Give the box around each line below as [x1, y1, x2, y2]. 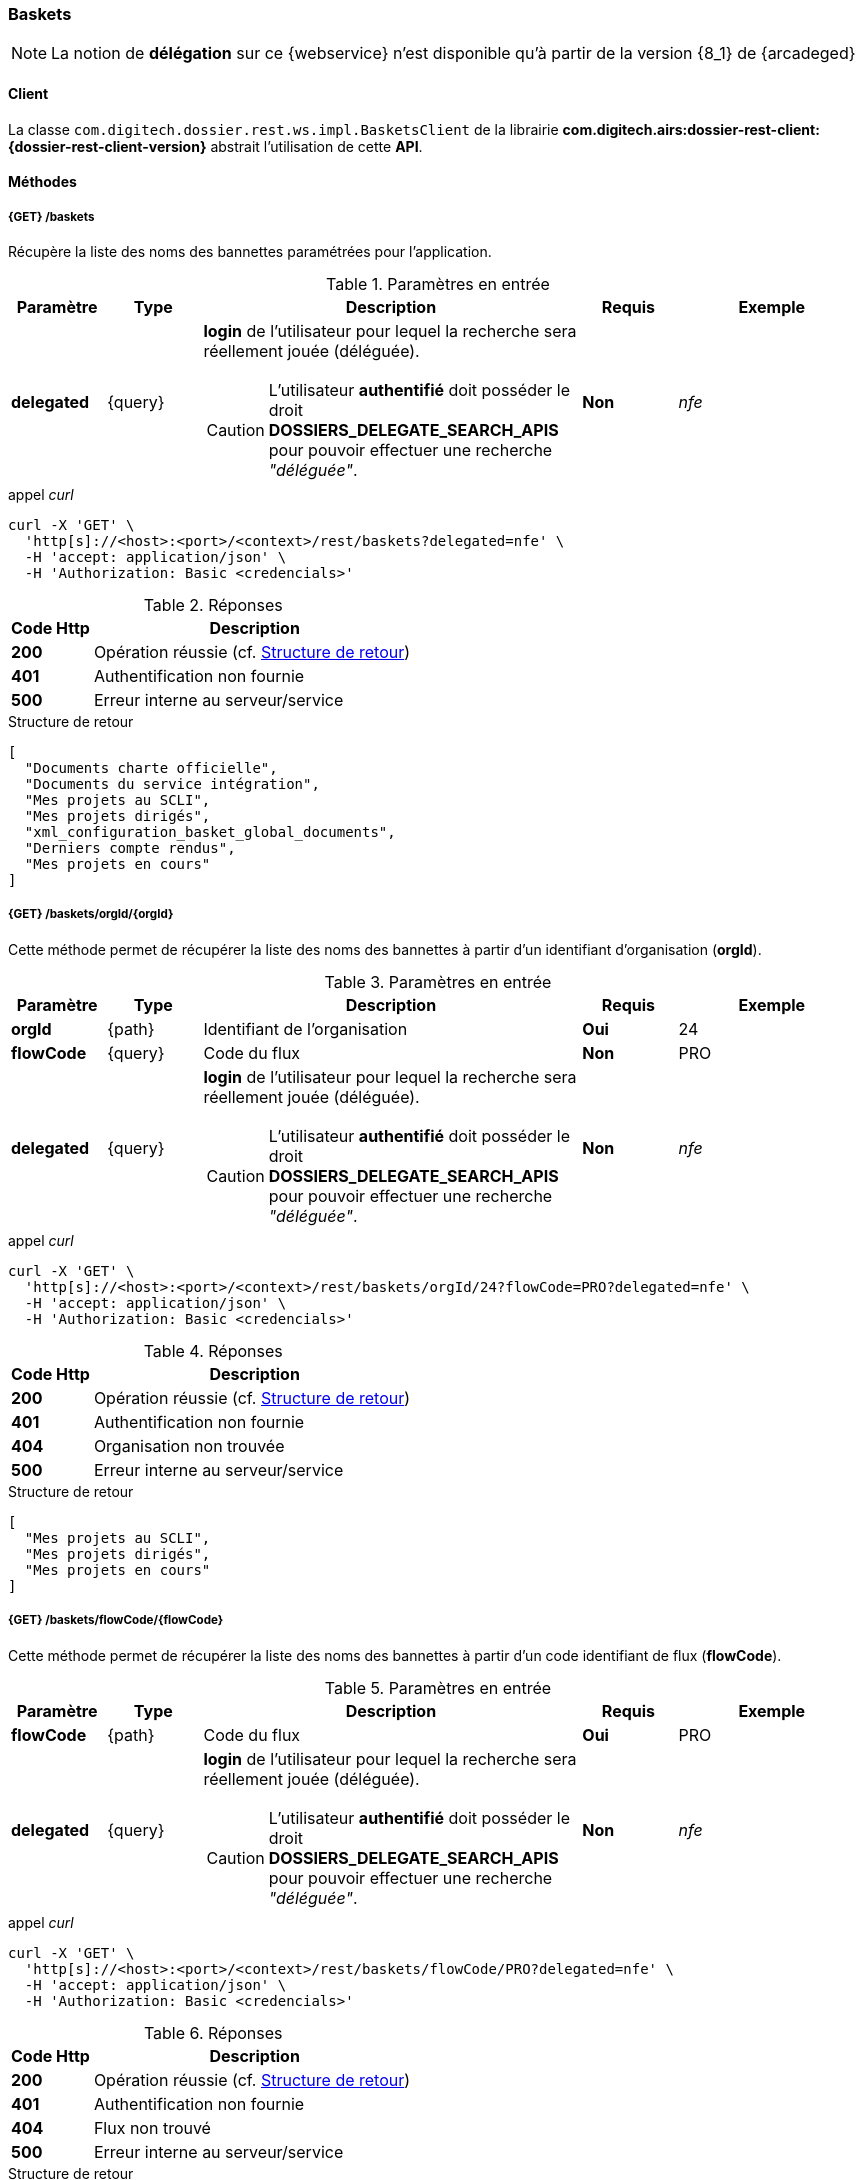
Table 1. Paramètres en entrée [326, 273, 550, 294]
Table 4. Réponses [143, 1340, 283, 1361]
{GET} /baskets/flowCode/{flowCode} [8, 1613, 224, 1628]
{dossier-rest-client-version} [8, 137, 207, 155]
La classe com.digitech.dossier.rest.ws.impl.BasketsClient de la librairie [8, 120, 559, 138]
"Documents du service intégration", [24, 775, 320, 792]
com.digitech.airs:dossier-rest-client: [562, 120, 820, 138]
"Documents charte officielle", [24, 759, 278, 776]
